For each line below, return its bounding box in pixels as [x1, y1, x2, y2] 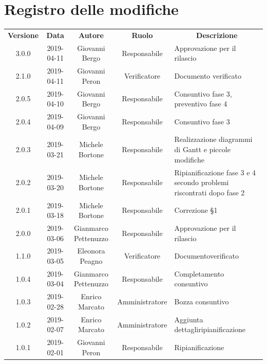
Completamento [174, 268, 224, 279]
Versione [8, 29, 39, 40]
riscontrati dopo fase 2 [174, 187, 245, 197]
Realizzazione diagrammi [174, 134, 253, 144]
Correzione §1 [174, 205, 218, 215]
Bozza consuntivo [174, 296, 229, 307]
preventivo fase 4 [174, 98, 227, 109]
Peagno [80, 256, 103, 266]
